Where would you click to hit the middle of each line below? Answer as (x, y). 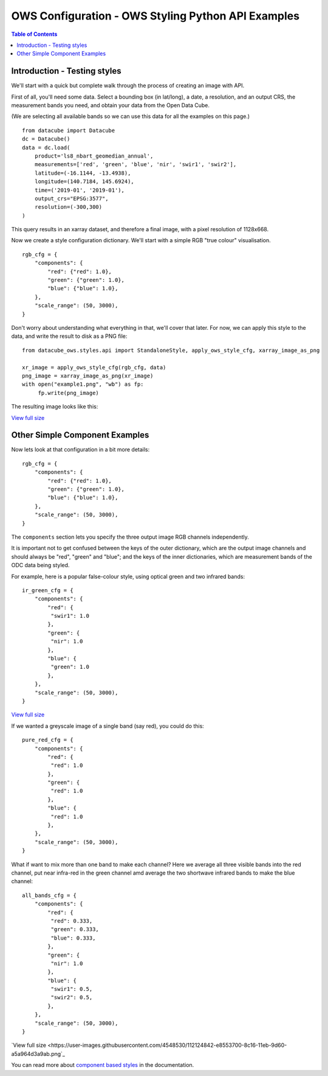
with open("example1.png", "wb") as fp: (83, 384)
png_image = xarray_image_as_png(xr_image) (88, 376)
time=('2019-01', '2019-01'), (79, 190)
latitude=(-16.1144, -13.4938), (83, 173)
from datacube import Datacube (69, 130)
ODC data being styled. (40, 565)
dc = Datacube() (46, 139)
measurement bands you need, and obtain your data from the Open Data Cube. (110, 105)
